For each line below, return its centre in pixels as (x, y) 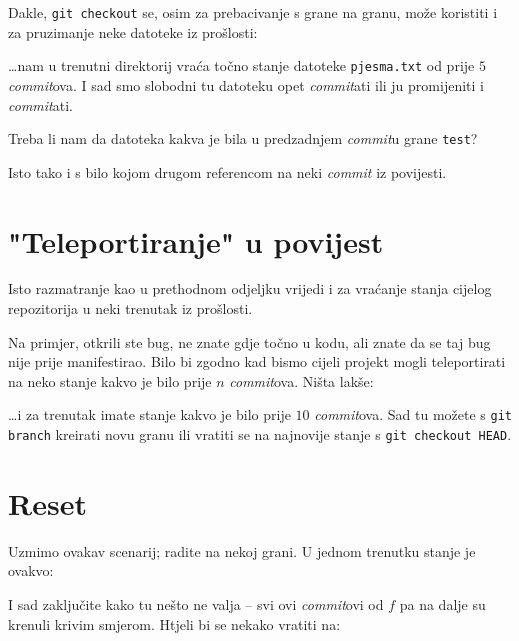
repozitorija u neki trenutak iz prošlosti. (130, 308)
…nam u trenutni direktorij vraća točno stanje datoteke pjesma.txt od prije (241, 65)
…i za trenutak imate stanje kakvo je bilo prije (149, 414)
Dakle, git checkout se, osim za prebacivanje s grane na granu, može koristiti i (253, 12)
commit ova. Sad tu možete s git (413, 414)
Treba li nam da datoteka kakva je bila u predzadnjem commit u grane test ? (243, 138)
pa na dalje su (442, 604)
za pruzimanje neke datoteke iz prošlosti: (133, 31)
